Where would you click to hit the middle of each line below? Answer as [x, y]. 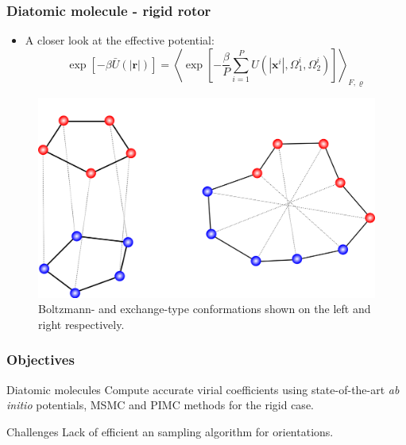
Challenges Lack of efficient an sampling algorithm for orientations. [170, 431]
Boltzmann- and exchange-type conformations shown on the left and [205, 309]
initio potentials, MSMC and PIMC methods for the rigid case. [160, 405]
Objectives [41, 360]
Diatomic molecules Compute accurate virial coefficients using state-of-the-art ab [203, 389]
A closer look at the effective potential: [120, 40]
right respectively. [81, 324]
